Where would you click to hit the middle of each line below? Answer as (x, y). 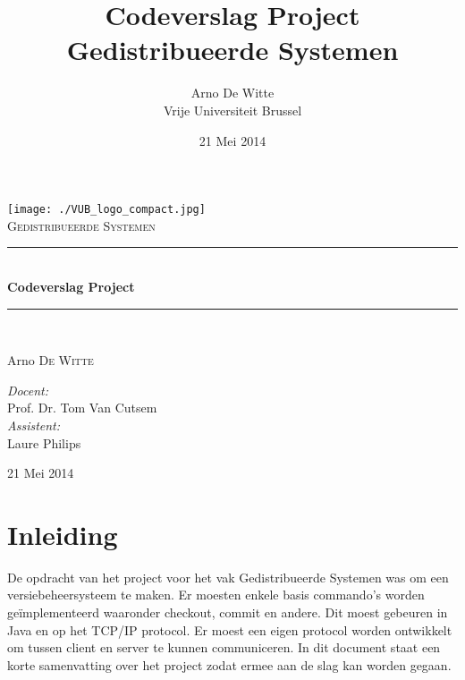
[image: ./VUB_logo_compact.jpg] (106, 210)
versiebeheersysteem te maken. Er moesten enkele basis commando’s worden (216, 595)
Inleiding (63, 534)
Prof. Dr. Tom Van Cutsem (82, 408)
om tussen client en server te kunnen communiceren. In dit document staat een (224, 647)
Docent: (28, 390)
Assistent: (34, 425)
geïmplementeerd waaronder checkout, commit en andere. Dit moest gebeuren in (228, 612)
